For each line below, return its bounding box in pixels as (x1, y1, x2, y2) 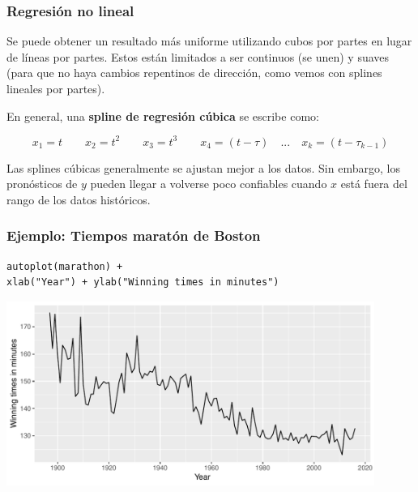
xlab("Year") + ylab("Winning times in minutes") (6, 276, 279, 289)
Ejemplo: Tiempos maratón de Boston (6, 225, 261, 246)
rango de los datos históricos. (6, 190, 151, 207)
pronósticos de (6, 175, 78, 192)
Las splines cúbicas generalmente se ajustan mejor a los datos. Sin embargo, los (6, 159, 400, 176)
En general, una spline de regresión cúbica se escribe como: (6, 107, 319, 124)
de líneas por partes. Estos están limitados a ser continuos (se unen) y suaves (6, 48, 390, 65)
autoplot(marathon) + (6, 260, 123, 272)
